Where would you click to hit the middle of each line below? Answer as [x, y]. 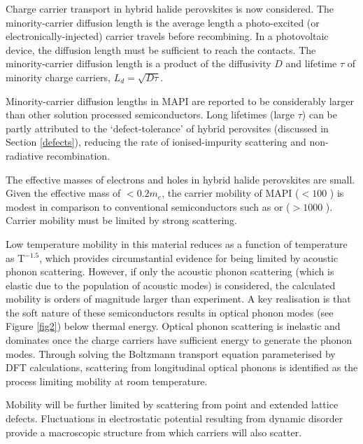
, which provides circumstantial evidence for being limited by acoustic [189, 257]
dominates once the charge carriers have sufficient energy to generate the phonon [179, 340]
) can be [319, 115]
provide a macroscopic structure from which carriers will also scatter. [154, 432]
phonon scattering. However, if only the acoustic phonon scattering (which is [170, 271]
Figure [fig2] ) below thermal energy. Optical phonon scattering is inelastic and [173, 326]
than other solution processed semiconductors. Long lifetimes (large [150, 115]
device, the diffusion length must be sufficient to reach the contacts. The [161, 49]
